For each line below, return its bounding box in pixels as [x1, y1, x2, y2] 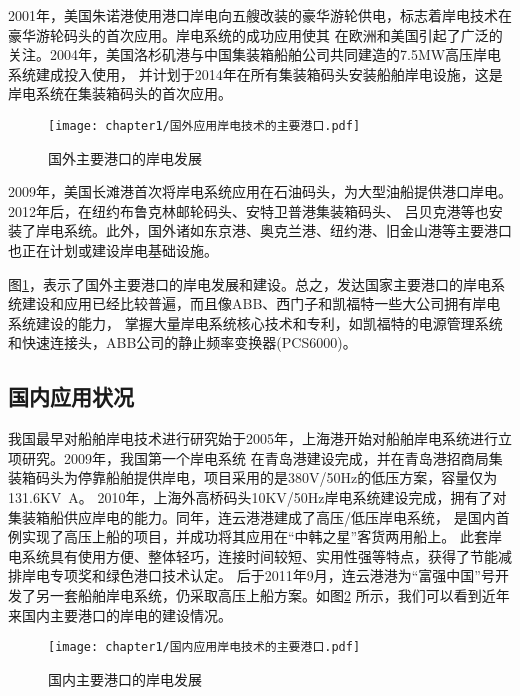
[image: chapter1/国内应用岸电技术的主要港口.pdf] [48, 640, 361, 655]
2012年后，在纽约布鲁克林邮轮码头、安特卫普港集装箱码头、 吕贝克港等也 [8, 200, 489, 221]
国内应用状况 [8, 381, 134, 412]
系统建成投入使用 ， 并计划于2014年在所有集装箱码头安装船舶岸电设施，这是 [8, 63, 503, 84]
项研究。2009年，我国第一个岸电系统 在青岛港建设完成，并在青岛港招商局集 [8, 447, 503, 468]
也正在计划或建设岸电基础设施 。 [8, 240, 218, 260]
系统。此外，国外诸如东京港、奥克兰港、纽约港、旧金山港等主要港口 [63, 220, 512, 241]
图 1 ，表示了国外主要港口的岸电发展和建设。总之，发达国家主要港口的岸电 [8, 273, 491, 294]
